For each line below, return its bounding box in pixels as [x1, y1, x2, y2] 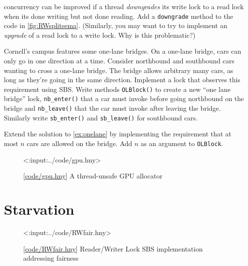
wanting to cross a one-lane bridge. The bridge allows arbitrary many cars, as [4, 65, 233, 75]
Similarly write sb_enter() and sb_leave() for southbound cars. [4, 112, 198, 122]
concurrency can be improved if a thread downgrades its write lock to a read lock [4, 1, 244, 11]
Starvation [4, 199, 74, 219]
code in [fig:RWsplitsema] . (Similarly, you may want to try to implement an [4, 20, 228, 30]
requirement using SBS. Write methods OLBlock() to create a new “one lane [4, 84, 231, 94]
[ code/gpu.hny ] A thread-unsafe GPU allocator [23, 171, 162, 181]
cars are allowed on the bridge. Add [27, 138, 132, 148]
